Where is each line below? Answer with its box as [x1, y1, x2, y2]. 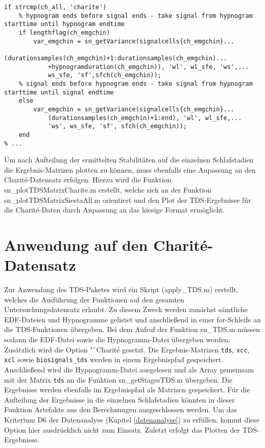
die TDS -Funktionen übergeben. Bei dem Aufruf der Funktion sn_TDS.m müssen [4, 324, 260, 335]
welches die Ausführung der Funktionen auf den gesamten [4, 294, 184, 304]
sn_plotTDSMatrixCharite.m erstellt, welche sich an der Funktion [4, 184, 212, 195]
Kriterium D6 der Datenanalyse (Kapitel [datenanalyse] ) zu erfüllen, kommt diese [4, 414, 260, 425]
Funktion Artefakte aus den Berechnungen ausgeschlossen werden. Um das [4, 404, 237, 415]
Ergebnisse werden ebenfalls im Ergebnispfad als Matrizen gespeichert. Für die [4, 384, 250, 395]
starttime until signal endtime [4, 88, 114, 96]
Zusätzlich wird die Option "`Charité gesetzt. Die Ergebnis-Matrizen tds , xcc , [4, 344, 250, 355]
